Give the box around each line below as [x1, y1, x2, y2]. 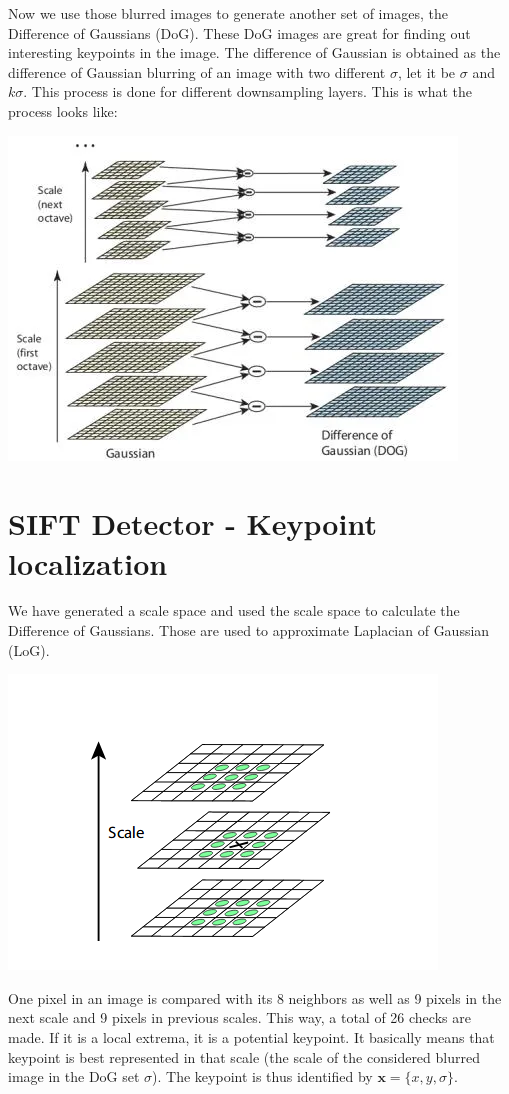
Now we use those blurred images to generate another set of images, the [8, 3, 448, 23]
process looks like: [8, 100, 118, 121]
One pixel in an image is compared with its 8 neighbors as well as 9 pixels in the [8, 987, 502, 1008]
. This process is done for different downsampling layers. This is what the [23, 81, 473, 102]
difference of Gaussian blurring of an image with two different [8, 61, 386, 82]
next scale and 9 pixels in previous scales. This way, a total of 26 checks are [8, 1007, 471, 1028]
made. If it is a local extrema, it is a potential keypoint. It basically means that [8, 1027, 495, 1048]
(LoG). [8, 639, 50, 660]
